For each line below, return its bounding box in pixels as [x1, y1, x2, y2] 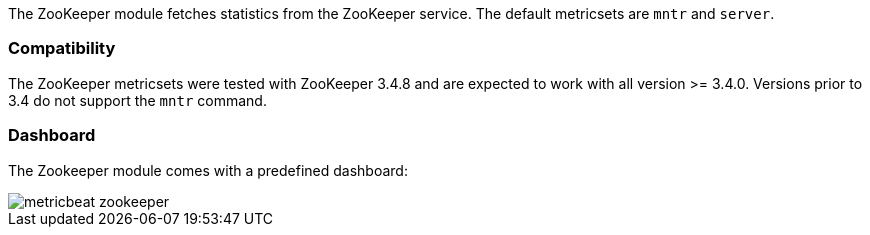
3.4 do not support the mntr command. [8, 91, 267, 109]
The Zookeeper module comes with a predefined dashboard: [8, 161, 408, 179]
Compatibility [8, 38, 116, 59]
